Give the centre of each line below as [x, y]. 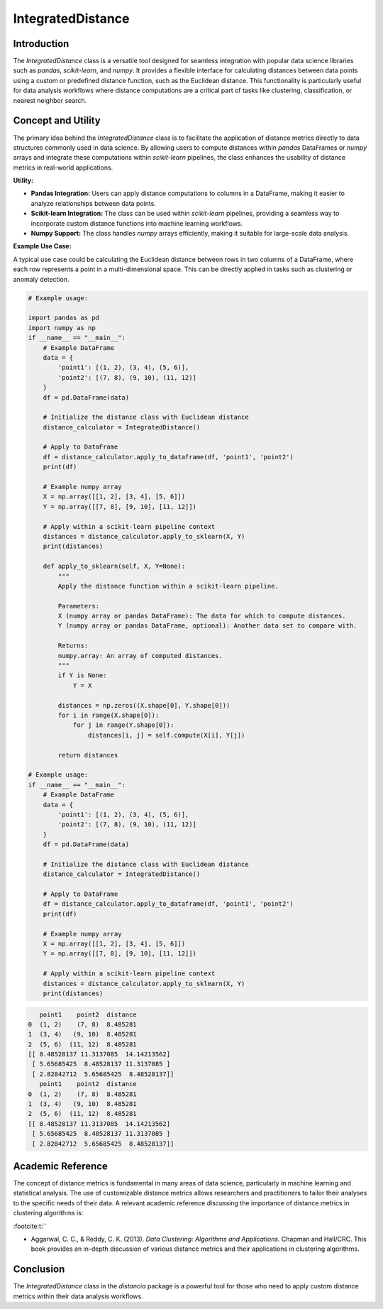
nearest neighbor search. [50, 100]
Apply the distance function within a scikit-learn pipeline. [168, 586]
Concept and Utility [57, 121]
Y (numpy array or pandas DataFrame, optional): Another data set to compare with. [207, 626]
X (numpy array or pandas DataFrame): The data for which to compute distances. [202, 616]
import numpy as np [62, 328]
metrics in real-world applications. [63, 168]
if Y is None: [82, 675]
